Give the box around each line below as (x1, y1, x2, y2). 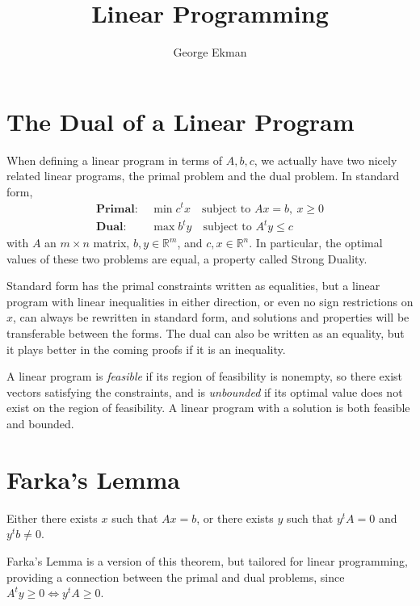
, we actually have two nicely (254, 151, 397, 168)
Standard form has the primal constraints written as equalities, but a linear (6, 277, 380, 294)
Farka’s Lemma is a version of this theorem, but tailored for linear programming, (6, 552, 408, 569)
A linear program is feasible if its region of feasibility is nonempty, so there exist (6, 368, 402, 385)
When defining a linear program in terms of (6, 151, 223, 168)
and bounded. (6, 415, 74, 432)
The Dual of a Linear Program (6, 104, 355, 137)
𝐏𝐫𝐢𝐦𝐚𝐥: (95, 203, 138, 215)
